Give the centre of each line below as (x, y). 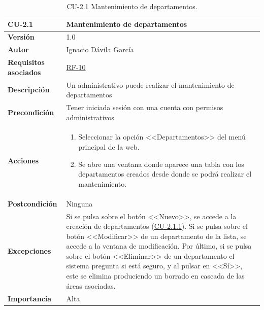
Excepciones (29, 251)
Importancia (30, 298)
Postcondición (32, 203)
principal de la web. (109, 147)
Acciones (23, 160)
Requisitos (26, 62)
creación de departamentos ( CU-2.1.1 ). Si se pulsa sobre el (157, 226)
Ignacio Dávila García (100, 49)
